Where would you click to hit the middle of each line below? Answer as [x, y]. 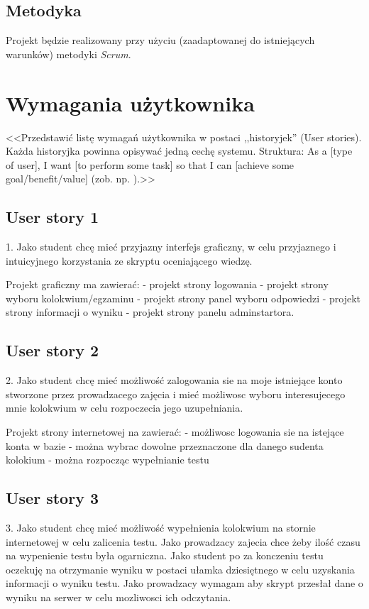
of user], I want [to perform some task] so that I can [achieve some [150, 164]
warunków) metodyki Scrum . [68, 54]
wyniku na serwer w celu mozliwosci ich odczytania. [119, 597]
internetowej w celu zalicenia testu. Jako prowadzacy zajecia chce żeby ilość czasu [183, 541]
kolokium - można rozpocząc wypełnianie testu [108, 460]
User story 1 [52, 217]
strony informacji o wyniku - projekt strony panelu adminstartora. [150, 312]
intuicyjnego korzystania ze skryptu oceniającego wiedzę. [129, 260]
